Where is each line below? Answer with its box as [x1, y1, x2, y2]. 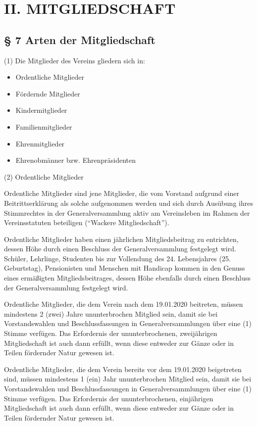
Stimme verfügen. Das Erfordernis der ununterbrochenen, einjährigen [4, 393, 213, 403]
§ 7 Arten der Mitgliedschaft [4, 32, 155, 47]
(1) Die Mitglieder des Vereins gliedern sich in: [4, 55, 145, 65]
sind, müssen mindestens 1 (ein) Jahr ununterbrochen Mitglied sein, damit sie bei [4, 374, 252, 384]
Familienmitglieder [15, 121, 72, 132]
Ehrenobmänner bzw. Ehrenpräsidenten [15, 155, 136, 165]
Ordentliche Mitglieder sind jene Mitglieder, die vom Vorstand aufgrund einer [4, 188, 239, 198]
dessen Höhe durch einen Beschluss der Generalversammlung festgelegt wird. [4, 243, 236, 254]
